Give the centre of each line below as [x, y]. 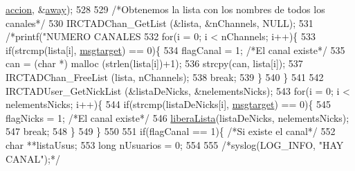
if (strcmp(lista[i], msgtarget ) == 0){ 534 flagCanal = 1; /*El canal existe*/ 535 [175, 49]
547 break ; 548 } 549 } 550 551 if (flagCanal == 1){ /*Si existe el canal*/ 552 [171, 131]
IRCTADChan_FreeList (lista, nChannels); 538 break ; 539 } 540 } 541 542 [165, 76]
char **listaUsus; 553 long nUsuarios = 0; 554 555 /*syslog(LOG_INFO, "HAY [175, 144]
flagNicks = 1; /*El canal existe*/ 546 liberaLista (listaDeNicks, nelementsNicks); [177, 117]
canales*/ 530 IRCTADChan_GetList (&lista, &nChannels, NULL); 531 [160, 22]
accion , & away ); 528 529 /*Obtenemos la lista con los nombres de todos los [165, 9]
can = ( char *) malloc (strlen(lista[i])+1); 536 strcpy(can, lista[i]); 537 [154, 63]
